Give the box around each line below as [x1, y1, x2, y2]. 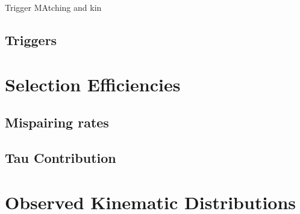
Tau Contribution [5, 148, 116, 167]
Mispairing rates [5, 113, 109, 132]
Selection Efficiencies [5, 72, 181, 96]
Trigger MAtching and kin [5, 1, 102, 13]
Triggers [5, 30, 57, 49]
